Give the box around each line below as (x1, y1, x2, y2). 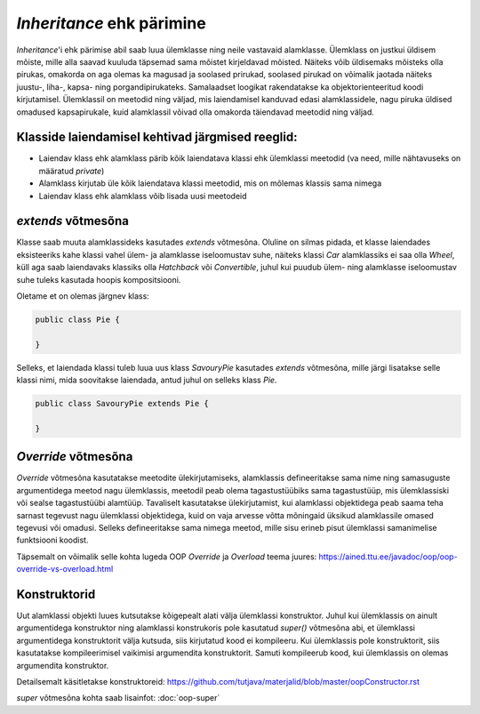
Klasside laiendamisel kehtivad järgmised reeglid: (16, 130, 298, 145)
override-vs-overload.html (16, 564, 114, 574)
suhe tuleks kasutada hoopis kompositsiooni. (16, 274, 181, 285)
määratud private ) (38, 165, 105, 176)
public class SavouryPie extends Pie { (35, 398, 209, 409)
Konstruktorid (16, 587, 96, 602)
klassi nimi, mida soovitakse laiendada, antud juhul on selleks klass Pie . (16, 374, 277, 386)
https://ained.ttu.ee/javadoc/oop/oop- (318, 551, 458, 562)
